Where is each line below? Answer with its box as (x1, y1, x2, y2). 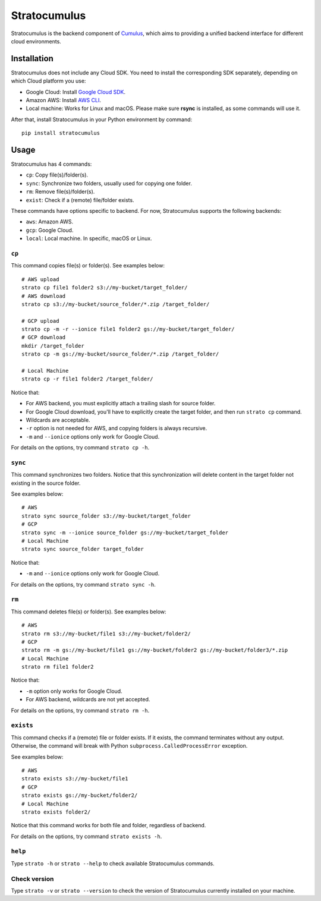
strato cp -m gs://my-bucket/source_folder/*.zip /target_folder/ (21, 351, 219, 358)
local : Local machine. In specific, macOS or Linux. (26, 235, 152, 242)
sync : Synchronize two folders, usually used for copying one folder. (26, 179, 193, 187)
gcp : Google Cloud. (26, 226, 74, 234)
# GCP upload (21, 317, 59, 324)
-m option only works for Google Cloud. (26, 687, 122, 695)
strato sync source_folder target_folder (21, 546, 144, 553)
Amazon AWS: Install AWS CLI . (26, 97, 101, 104)
